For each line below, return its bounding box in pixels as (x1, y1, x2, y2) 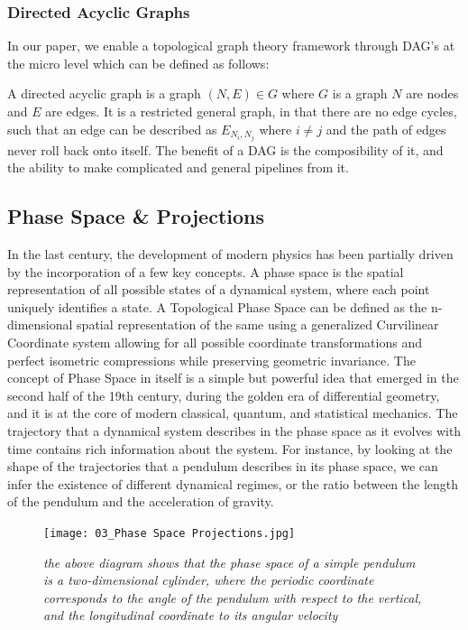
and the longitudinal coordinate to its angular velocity (43, 606, 338, 625)
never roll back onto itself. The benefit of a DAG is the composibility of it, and (7, 140, 444, 159)
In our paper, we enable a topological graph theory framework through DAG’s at (7, 36, 455, 55)
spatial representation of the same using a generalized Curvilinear (77, 315, 439, 334)
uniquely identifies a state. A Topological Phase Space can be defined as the (7, 297, 427, 316)
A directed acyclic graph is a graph (7, 84, 201, 103)
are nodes (406, 84, 459, 103)
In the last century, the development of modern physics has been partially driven (7, 245, 454, 264)
